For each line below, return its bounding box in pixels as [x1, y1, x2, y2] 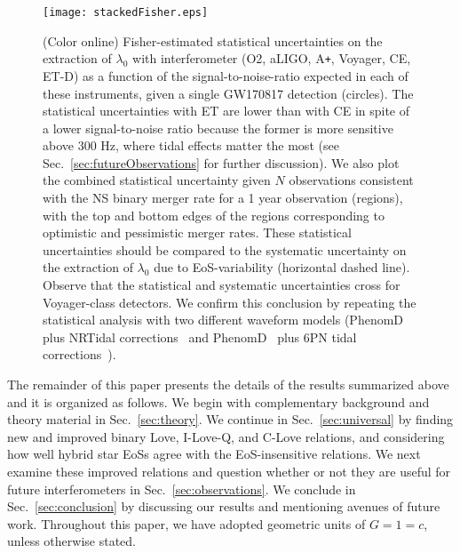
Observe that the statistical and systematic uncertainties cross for [43, 276, 401, 294]
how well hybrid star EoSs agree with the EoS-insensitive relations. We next [7, 445, 421, 463]
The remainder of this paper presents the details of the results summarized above [7, 375, 449, 393]
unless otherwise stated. [7, 532, 136, 550]
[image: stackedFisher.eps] [43, 6, 209, 19]
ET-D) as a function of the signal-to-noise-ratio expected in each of [43, 66, 408, 84]
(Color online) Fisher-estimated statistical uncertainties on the [43, 31, 383, 50]
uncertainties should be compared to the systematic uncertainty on [43, 240, 407, 259]
